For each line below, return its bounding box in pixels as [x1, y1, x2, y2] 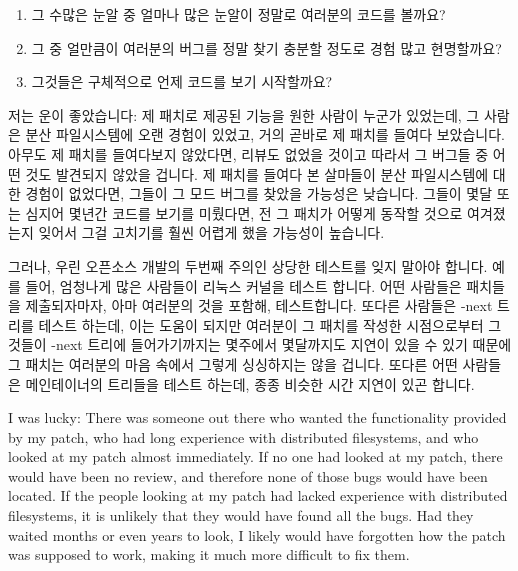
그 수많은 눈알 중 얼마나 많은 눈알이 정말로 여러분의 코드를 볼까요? [31, 4, 446, 24]
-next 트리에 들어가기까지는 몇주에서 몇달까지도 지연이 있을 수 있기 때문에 [51, 334, 512, 355]
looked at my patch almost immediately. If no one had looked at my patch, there [8, 446, 503, 467]
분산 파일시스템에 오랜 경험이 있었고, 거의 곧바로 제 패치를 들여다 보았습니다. [25, 124, 505, 145]
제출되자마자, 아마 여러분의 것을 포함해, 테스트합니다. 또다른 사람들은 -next [25, 295, 493, 316]
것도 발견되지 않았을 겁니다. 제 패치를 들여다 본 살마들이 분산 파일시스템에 [25, 163, 489, 184]
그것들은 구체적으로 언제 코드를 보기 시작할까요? [31, 71, 333, 92]
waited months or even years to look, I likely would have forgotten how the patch [8, 524, 506, 545]
